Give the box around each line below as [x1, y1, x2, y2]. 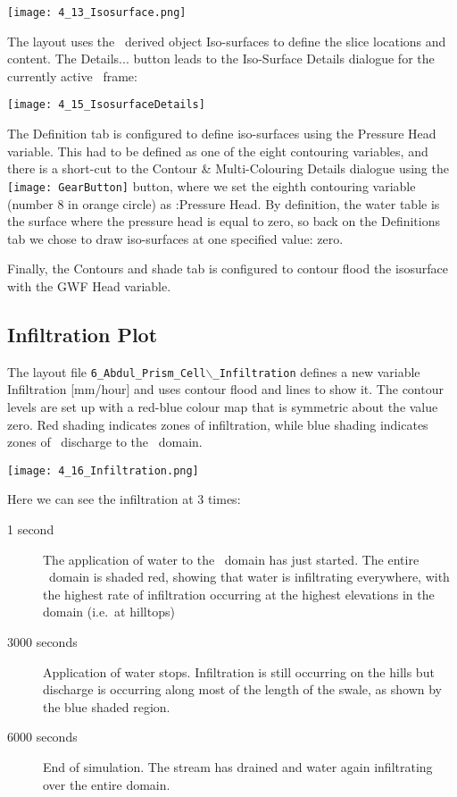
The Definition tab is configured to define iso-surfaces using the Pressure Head [7, 124, 436, 143]
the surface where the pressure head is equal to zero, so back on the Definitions [7, 212, 440, 231]
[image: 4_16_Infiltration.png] [7, 464, 199, 477]
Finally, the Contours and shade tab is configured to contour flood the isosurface [7, 259, 448, 278]
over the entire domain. [43, 775, 170, 793]
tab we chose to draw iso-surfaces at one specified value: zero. [7, 229, 344, 247]
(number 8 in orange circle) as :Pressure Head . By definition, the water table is [7, 194, 440, 213]
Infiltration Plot [7, 320, 158, 348]
